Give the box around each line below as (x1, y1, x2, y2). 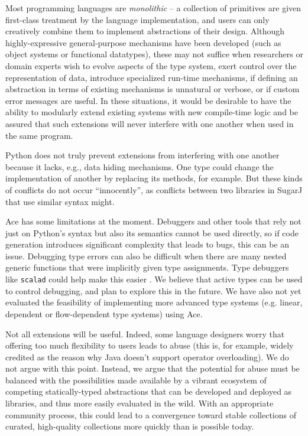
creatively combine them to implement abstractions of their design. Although (5, 25, 285, 37)
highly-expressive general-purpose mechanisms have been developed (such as (5, 36, 281, 48)
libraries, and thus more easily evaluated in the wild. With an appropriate (5, 397, 274, 409)
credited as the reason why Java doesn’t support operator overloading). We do (5, 350, 289, 363)
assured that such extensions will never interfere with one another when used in (5, 117, 294, 129)
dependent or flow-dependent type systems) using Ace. (5, 307, 203, 320)
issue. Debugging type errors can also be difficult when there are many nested (5, 249, 287, 262)
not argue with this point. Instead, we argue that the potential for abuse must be (5, 362, 300, 375)
